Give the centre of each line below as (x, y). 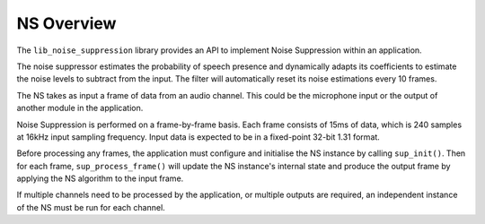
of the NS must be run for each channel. (91, 207)
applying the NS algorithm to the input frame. (100, 178)
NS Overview (66, 23)
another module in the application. (80, 108)
